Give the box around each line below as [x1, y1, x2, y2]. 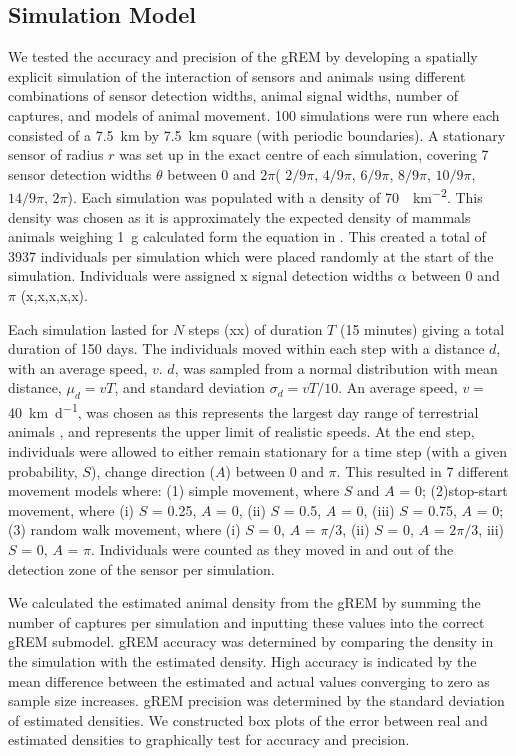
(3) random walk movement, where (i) [8, 519, 241, 540]
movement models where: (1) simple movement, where [8, 480, 340, 501]
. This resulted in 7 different [336, 460, 509, 481]
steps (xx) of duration [188, 318, 323, 339]
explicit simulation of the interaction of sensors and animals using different [8, 65, 466, 86]
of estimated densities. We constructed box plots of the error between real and [8, 709, 488, 730]
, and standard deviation [114, 377, 266, 398]
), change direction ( [90, 460, 216, 481]
